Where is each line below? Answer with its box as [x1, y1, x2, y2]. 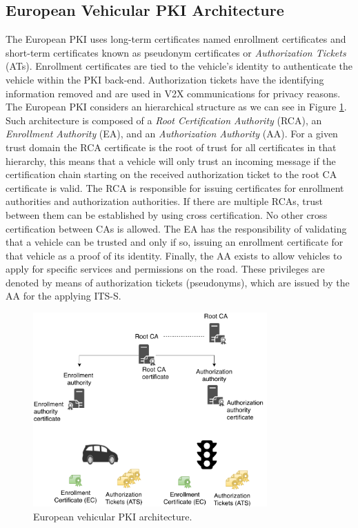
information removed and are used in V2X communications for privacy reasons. [6, 86, 341, 100]
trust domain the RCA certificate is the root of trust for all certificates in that [6, 139, 337, 154]
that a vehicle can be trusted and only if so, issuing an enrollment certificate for [6, 235, 344, 249]
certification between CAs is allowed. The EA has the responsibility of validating [6, 221, 347, 235]
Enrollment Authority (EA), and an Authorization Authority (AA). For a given [6, 126, 338, 141]
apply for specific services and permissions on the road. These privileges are [6, 262, 325, 276]
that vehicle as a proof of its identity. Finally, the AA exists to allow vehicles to [6, 248, 342, 262]
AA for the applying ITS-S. [6, 289, 121, 303]
